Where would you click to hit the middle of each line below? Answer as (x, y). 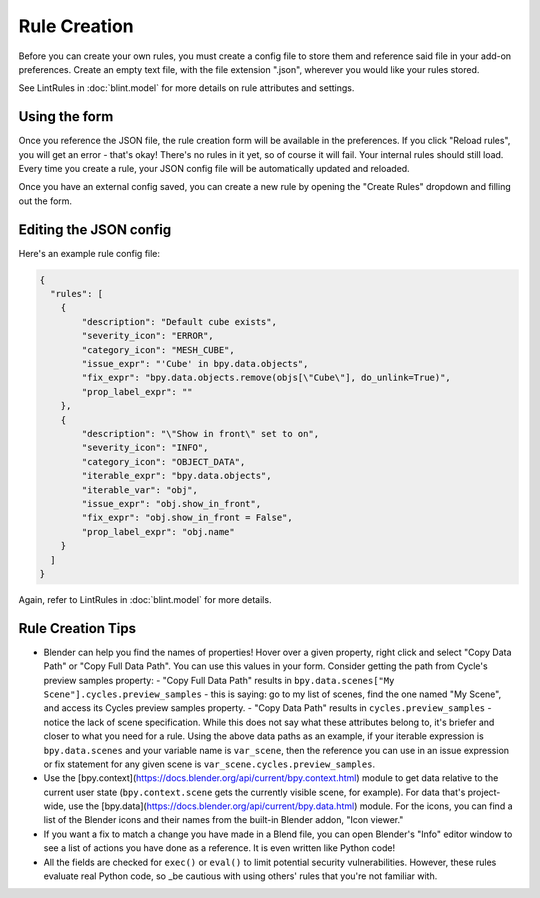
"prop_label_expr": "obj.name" (158, 531)
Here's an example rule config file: (89, 253)
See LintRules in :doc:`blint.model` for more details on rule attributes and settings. (186, 88)
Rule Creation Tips (77, 628)
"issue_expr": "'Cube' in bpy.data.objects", (195, 364)
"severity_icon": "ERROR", (147, 336)
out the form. (45, 201)
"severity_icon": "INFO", (145, 448)
